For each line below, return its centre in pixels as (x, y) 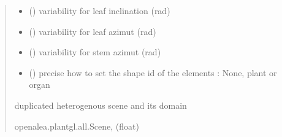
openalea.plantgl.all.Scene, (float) (77, 126)
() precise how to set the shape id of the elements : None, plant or (153, 72)
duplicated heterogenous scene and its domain (101, 105)
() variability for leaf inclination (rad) (100, 10)
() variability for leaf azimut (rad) (93, 31)
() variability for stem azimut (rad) (95, 52)
